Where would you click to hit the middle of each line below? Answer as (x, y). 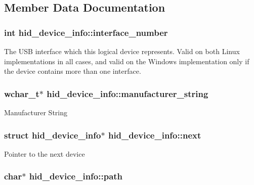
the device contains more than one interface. (73, 71)
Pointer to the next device (45, 153)
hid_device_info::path (76, 176)
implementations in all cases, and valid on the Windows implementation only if (127, 61)
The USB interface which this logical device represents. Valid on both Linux (122, 51)
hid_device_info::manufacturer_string (128, 93)
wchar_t (22, 93)
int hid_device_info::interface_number (86, 32)
